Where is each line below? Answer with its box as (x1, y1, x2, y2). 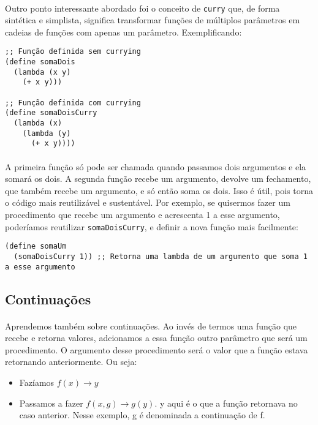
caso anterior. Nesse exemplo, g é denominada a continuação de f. (19, 408, 265, 421)
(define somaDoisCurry (5, 108, 97, 118)
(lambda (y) (22, 129, 71, 138)
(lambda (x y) (13, 67, 71, 77)
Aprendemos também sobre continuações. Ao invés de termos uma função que (5, 319, 297, 332)
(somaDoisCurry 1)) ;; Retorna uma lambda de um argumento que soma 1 (13, 252, 308, 261)
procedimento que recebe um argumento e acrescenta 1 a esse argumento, (5, 208, 280, 220)
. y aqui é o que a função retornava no (154, 396, 298, 409)
